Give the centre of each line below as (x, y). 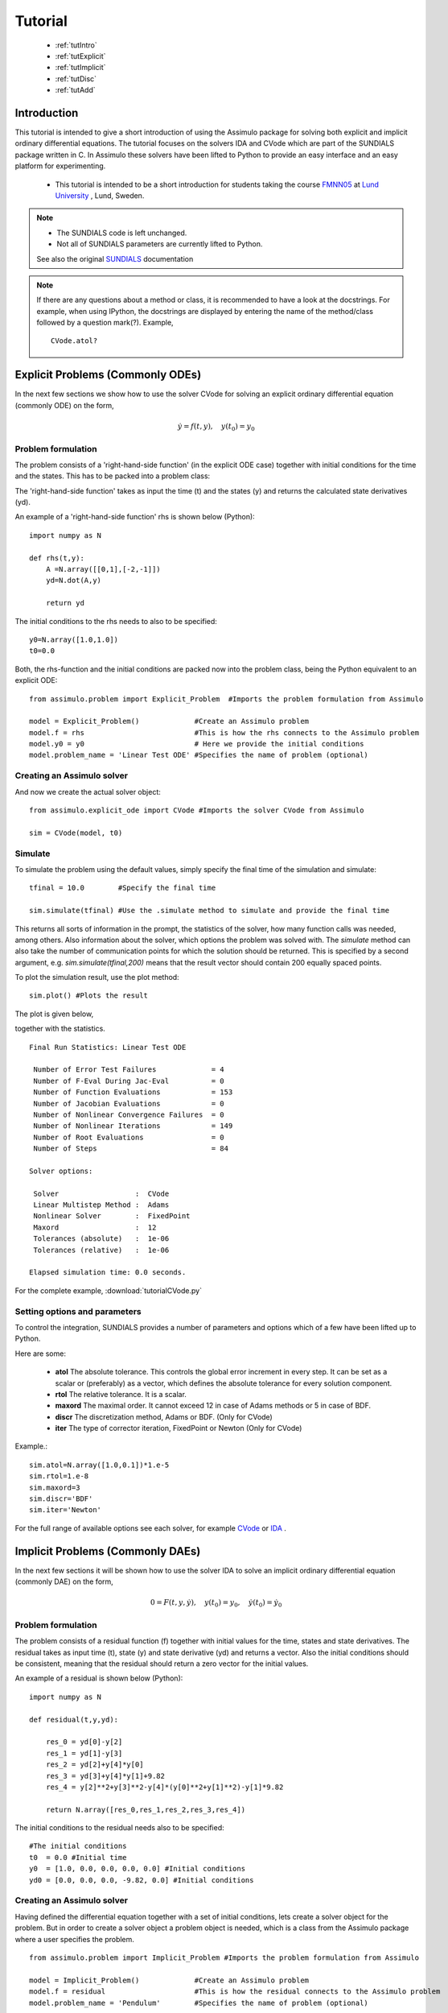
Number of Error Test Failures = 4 (129, 1070)
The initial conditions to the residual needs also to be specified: (119, 1828)
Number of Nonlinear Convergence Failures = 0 (129, 1114)
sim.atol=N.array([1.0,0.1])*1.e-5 (99, 1465)
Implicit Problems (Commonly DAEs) (108, 1551)
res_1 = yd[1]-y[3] (84, 1753)
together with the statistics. (60, 1029)
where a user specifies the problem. (74, 1939)
